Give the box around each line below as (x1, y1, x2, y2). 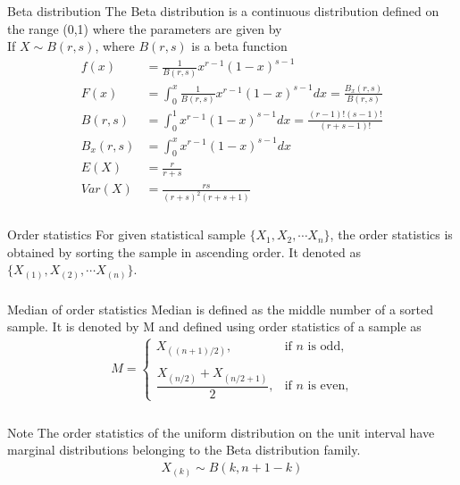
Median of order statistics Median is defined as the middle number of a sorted (7, 299, 434, 318)
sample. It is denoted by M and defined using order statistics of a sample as (7, 317, 422, 336)
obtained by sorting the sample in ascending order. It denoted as (7, 242, 361, 261)
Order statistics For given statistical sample (7, 225, 246, 244)
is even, (307, 380, 349, 393)
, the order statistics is (330, 225, 453, 244)
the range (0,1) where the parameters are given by (7, 19, 282, 38)
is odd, (307, 340, 345, 354)
